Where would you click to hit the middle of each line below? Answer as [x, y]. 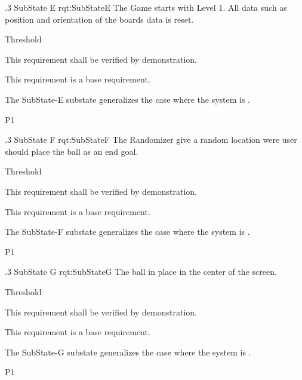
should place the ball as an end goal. [72, 151]
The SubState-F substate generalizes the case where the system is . [127, 232]
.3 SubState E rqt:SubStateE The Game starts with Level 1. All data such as [146, 7]
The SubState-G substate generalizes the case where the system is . [128, 352]
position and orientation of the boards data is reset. [99, 19]
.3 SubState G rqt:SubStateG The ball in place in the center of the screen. [141, 272]
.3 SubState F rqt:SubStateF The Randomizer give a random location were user [151, 140]
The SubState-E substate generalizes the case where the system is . [128, 99]
